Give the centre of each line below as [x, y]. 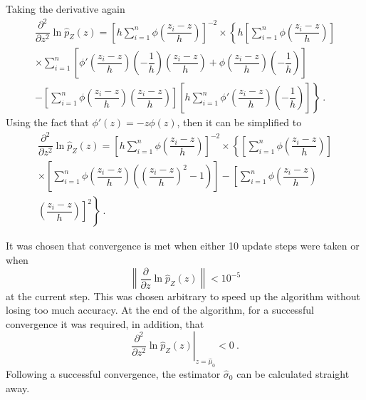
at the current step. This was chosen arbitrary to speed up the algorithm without [183, 296]
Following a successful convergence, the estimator [113, 374]
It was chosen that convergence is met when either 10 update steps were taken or [183, 246]
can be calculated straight [293, 374]
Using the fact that [47, 122]
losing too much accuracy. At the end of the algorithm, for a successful [160, 310]
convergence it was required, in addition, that [105, 323]
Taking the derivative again [66, 9]
